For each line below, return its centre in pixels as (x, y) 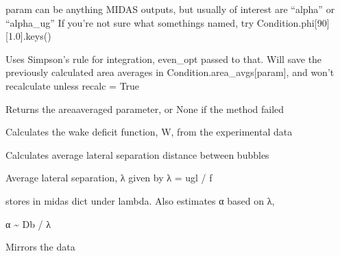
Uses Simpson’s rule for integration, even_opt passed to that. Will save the (164, 59)
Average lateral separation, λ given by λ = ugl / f (109, 178)
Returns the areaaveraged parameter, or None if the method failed (145, 108)
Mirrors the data (40, 247)
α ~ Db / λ (28, 223)
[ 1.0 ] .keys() (28, 36)
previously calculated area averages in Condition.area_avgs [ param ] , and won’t (170, 72)
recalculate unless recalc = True (73, 85)
